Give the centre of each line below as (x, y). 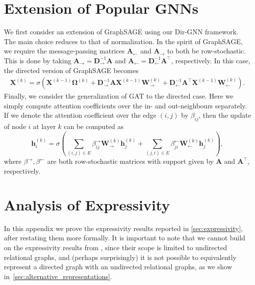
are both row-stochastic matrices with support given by (130, 161)
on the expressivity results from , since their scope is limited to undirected (115, 247)
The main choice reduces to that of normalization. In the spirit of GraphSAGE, (123, 41)
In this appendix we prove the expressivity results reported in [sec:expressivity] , (123, 228)
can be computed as (94, 126)
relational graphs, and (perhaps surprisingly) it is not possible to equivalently (120, 257)
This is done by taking (38, 60)
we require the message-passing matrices (64, 51)
